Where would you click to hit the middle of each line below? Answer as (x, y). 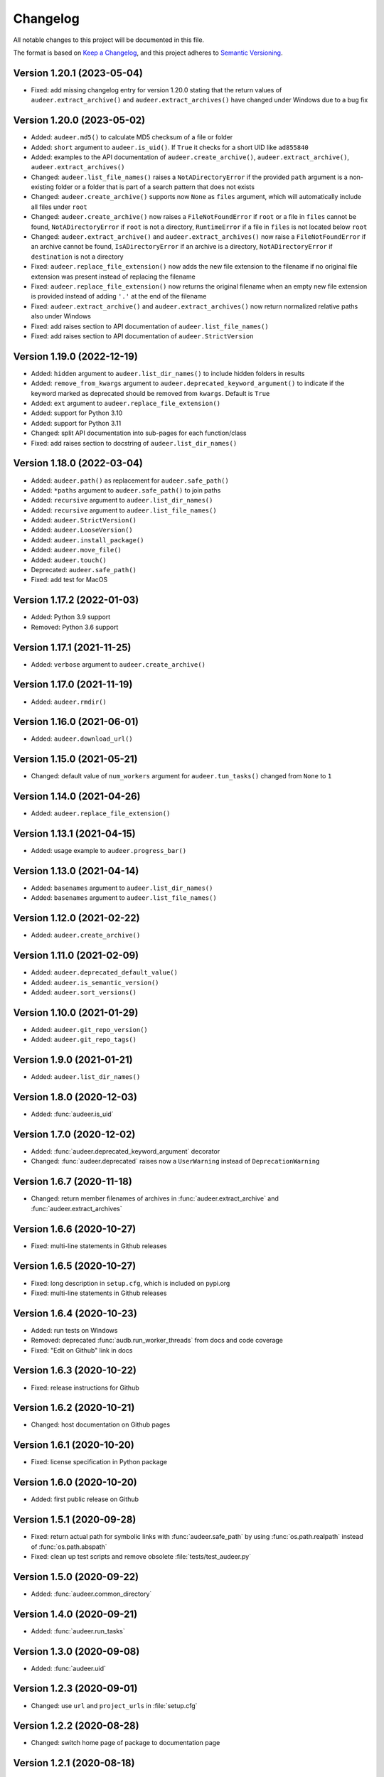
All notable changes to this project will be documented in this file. (109, 40)
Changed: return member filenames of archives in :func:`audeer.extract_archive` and (155, 1198)
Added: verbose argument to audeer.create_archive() (118, 664)
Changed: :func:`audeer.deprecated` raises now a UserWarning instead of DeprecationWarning (175, 1161)
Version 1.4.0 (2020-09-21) (75, 1614)
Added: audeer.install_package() (87, 539)
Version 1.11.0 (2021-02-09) (76, 956)
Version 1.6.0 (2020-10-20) (75, 1482)
